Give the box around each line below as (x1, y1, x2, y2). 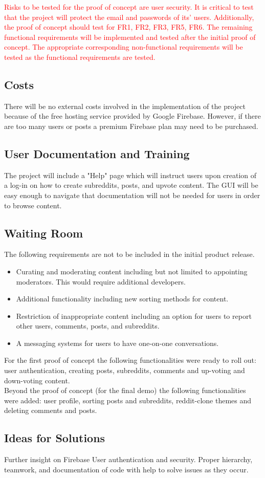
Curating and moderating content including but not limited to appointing (16, 266, 248, 276)
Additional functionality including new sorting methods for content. (16, 293, 229, 304)
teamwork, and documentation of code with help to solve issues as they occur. (4, 464, 249, 474)
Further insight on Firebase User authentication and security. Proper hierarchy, (4, 454, 253, 465)
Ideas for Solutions (4, 430, 105, 446)
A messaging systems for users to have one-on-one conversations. (16, 337, 219, 348)
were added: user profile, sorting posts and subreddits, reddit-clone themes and (4, 395, 252, 405)
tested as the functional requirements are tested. (4, 51, 156, 62)
